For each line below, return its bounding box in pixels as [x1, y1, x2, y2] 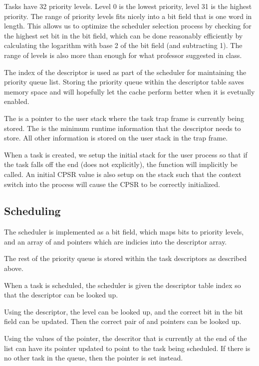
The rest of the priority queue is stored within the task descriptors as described [4, 253, 247, 263]
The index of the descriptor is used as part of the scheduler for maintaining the [4, 66, 247, 77]
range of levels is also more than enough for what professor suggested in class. [4, 49, 242, 60]
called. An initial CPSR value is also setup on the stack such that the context [4, 168, 242, 179]
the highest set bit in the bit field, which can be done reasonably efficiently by [4, 30, 243, 40]
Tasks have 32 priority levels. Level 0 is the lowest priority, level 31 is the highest [4, 1, 252, 11]
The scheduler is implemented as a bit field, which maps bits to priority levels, [4, 226, 244, 237]
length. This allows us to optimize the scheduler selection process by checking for [4, 20, 252, 31]
